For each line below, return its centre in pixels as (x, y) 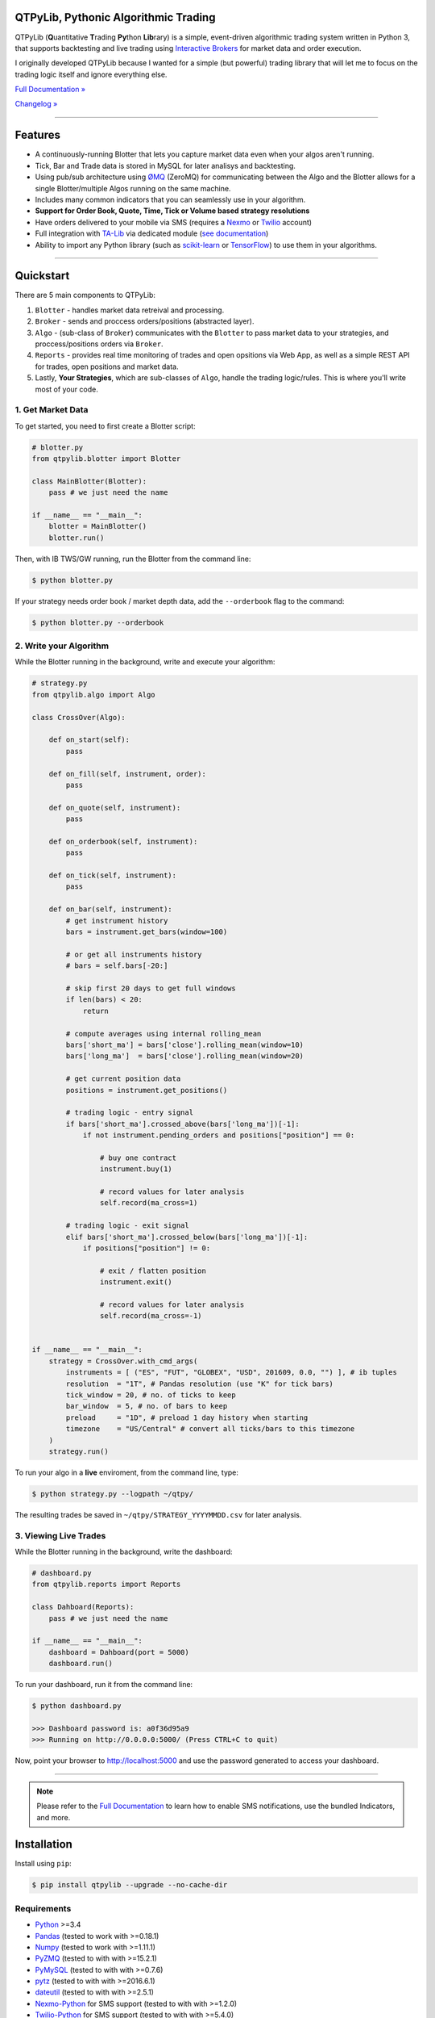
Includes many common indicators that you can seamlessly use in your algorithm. (170, 199)
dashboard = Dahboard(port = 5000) (119, 1652)
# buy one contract (138, 1158)
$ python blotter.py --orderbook (98, 622)
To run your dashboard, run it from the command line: (104, 1685)
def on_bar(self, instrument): (110, 909)
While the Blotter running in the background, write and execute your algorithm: (145, 662)
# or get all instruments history (134, 954)
